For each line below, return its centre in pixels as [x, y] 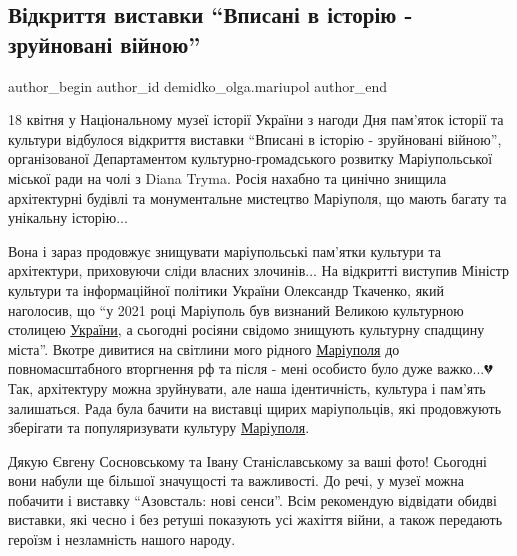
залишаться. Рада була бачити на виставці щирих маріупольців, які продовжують [255, 407]
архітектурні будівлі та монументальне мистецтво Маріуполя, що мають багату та [257, 197]
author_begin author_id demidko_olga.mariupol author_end [198, 85]
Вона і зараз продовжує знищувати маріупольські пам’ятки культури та [224, 250]
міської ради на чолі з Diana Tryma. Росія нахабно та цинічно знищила [227, 177]
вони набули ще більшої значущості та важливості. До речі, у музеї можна [236, 480]
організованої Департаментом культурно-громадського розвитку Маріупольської [250, 158]
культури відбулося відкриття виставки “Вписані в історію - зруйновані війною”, [255, 138]
